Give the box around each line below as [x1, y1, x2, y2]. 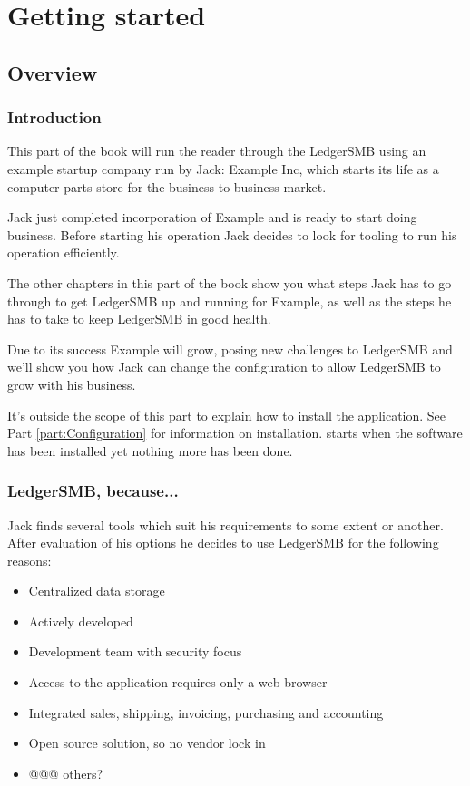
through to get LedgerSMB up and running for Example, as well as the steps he [7, 291, 452, 310]
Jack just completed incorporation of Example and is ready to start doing [7, 208, 417, 227]
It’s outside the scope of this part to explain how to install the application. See [7, 405, 446, 424]
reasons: [7, 550, 52, 569]
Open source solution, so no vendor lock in [28, 733, 266, 752]
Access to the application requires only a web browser [28, 673, 328, 692]
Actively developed [28, 611, 133, 630]
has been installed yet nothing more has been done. [7, 441, 293, 460]
